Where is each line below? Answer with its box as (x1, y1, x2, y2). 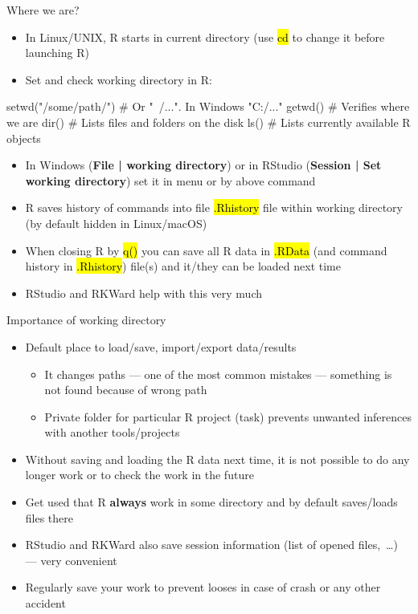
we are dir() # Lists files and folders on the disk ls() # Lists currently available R (6, 113, 411, 130)
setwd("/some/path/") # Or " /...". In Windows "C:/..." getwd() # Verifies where (6, 98, 410, 115)
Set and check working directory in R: (25, 71, 212, 87)
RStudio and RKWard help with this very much (25, 284, 262, 301)
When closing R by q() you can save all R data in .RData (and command (25, 242, 387, 258)
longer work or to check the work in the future (25, 466, 254, 483)
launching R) (25, 44, 89, 61)
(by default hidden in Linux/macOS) (25, 214, 207, 231)
